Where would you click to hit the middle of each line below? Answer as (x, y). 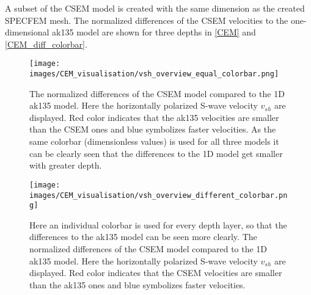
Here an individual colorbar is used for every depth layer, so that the (158, 224)
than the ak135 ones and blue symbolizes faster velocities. (137, 284)
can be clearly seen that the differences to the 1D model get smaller (156, 153)
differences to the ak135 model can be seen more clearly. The (143, 237)
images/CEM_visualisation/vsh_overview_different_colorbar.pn (159, 195)
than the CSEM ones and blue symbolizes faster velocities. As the (153, 129)
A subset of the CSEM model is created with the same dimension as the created (155, 8)
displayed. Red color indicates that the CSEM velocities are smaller (156, 273)
